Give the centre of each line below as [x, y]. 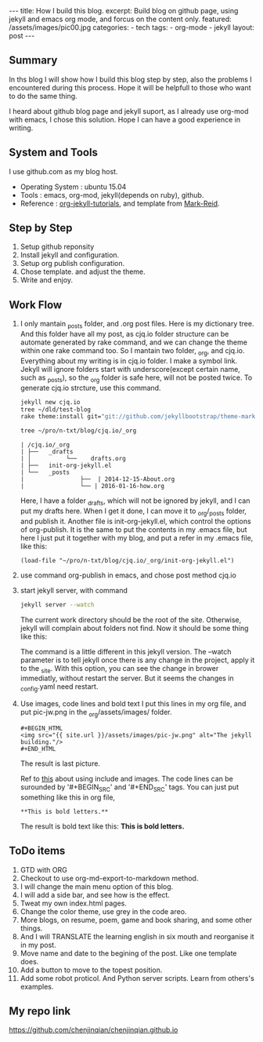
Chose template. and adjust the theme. [83, 271]
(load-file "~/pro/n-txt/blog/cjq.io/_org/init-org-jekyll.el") [127, 560]
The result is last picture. [60, 763]
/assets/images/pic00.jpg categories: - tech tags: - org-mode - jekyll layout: [132, 27]
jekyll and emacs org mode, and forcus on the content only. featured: [120, 19]
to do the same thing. [43, 96]
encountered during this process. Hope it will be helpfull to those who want [130, 87]
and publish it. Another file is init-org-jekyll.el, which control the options [135, 521]
